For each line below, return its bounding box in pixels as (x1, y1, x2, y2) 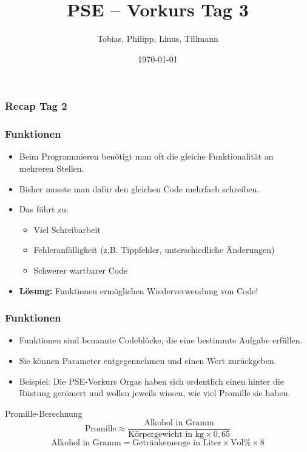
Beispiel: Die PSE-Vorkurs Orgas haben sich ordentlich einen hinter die (19, 374, 284, 387)
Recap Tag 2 (5, 98, 67, 113)
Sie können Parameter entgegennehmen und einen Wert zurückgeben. (19, 354, 277, 367)
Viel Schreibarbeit (33, 223, 101, 235)
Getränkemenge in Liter (132, 439, 221, 448)
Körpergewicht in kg (128, 430, 204, 439)
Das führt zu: (19, 203, 69, 215)
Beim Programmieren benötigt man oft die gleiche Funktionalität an (19, 150, 274, 163)
